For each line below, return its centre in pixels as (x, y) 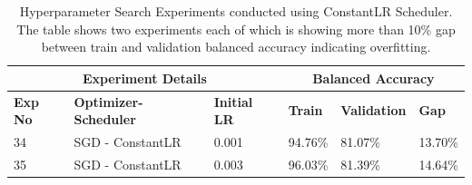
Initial (233, 101)
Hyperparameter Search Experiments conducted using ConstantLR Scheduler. (236, 11)
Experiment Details (144, 78)
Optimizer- (108, 101)
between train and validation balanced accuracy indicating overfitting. (236, 47)
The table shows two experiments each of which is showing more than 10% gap (236, 29)
